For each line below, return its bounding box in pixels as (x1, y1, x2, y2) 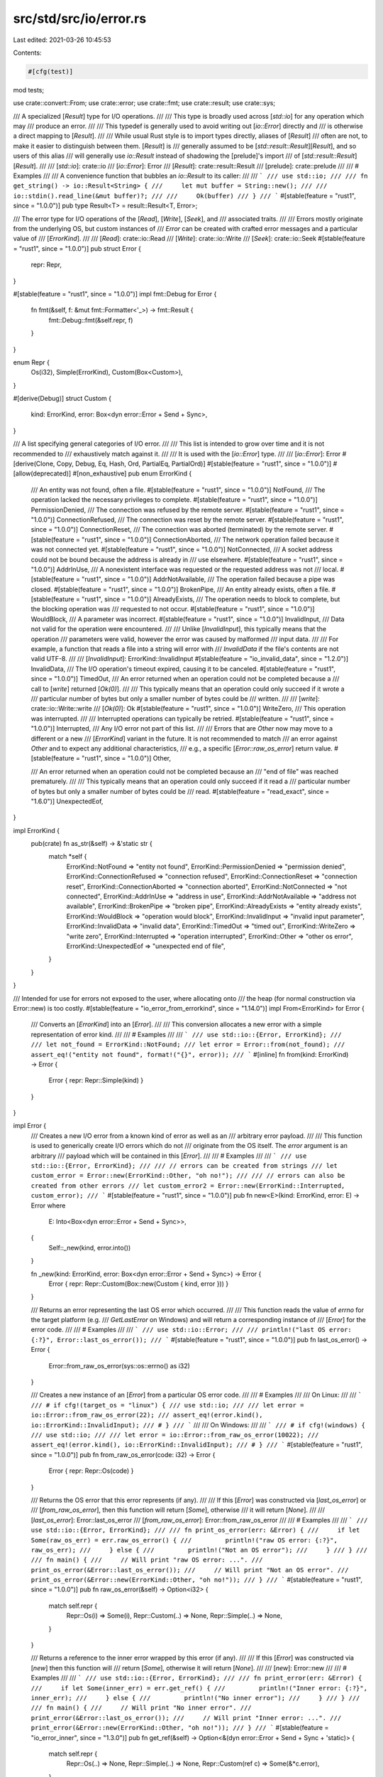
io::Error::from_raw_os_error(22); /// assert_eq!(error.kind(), (30, 1411, 263, 1419)
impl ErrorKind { (13, 826, 60, 834)
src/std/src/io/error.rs (13, 11, 147, 26)
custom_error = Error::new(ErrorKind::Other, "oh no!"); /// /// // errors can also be (30, 1171, 345, 1180)
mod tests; (13, 85, 45, 94)
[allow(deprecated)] (13, 469, 72, 478)
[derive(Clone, (13, 459, 55, 468)
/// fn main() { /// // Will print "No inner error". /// (30, 1704, 252, 1712)
